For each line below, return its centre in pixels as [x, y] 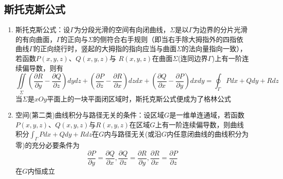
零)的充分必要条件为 [47, 145]
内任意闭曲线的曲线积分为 [208, 134]
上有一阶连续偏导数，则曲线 [199, 124]
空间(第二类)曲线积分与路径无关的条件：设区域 [90, 115]
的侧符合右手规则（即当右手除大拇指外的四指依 [168, 39]
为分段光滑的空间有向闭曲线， [122, 30]
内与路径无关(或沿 [133, 134]
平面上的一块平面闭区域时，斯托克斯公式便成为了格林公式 [139, 98]
